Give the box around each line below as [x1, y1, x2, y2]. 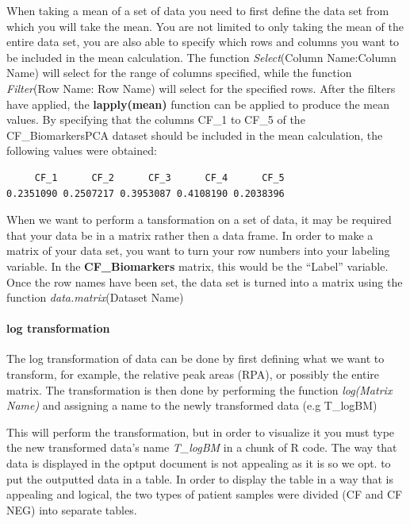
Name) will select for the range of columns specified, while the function [6, 64, 352, 81]
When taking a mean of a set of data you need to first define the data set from [6, 2, 389, 18]
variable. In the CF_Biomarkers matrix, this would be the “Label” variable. [6, 257, 389, 274]
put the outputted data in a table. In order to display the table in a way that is [6, 470, 393, 487]
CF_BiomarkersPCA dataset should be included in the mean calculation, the [6, 126, 383, 143]
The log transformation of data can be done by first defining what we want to [6, 350, 385, 367]
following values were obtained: [6, 142, 157, 159]
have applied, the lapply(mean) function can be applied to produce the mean [6, 95, 389, 112]
